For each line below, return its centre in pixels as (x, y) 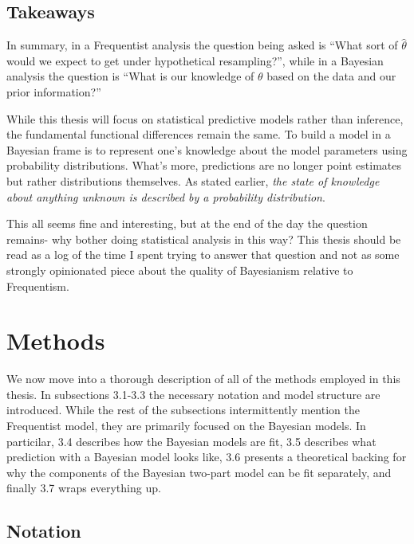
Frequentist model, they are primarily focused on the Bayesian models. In (186, 426)
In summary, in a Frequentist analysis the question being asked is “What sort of (202, 45)
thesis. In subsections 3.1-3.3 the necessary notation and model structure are (193, 394)
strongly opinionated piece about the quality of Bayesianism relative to (180, 270)
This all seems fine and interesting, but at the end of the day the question (187, 223)
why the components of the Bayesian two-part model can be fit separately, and (199, 472)
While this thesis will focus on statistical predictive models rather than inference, (205, 118)
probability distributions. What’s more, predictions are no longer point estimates (204, 165)
